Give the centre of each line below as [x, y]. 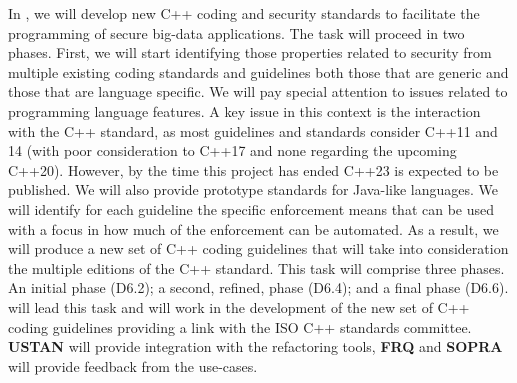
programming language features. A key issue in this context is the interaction [244, 110]
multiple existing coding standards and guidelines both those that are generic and [258, 71]
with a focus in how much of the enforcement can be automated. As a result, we [253, 228]
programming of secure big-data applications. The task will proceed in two [236, 32]
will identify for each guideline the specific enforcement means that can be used [251, 208]
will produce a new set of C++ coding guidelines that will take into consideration [258, 248]
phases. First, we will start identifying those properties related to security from [250, 52]
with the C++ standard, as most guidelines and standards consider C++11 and [253, 130]
